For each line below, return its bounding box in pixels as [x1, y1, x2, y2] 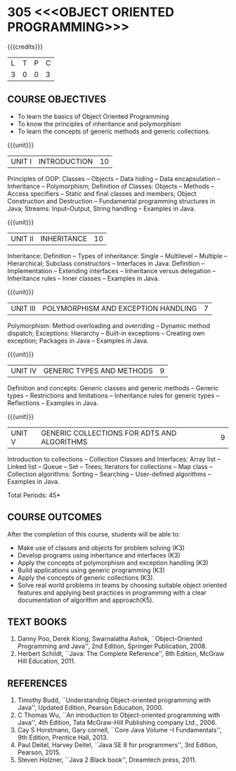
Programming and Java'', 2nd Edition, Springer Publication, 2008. [17, 642, 207, 650]
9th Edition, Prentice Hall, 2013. [17, 733, 109, 742]
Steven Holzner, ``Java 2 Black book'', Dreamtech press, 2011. [17, 756, 197, 764]
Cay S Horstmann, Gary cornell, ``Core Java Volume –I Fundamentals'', [17, 726, 222, 734]
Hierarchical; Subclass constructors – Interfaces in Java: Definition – [7, 259, 205, 268]
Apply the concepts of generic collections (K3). [17, 573, 155, 581]
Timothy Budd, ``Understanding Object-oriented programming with [17, 696, 211, 704]
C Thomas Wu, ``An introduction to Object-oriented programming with [17, 711, 221, 720]
